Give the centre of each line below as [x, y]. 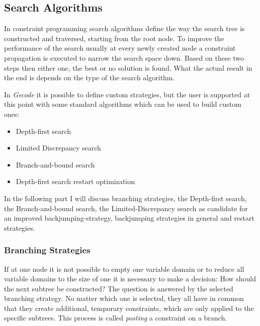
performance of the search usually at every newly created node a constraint [120, 48]
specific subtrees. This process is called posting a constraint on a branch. [116, 318]
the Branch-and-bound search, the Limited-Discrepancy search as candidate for [126, 208]
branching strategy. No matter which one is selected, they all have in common [124, 298]
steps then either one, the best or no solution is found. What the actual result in [128, 67]
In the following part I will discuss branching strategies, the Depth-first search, [125, 198]
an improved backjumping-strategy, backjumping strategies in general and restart [129, 218]
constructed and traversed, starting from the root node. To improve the [114, 38]
